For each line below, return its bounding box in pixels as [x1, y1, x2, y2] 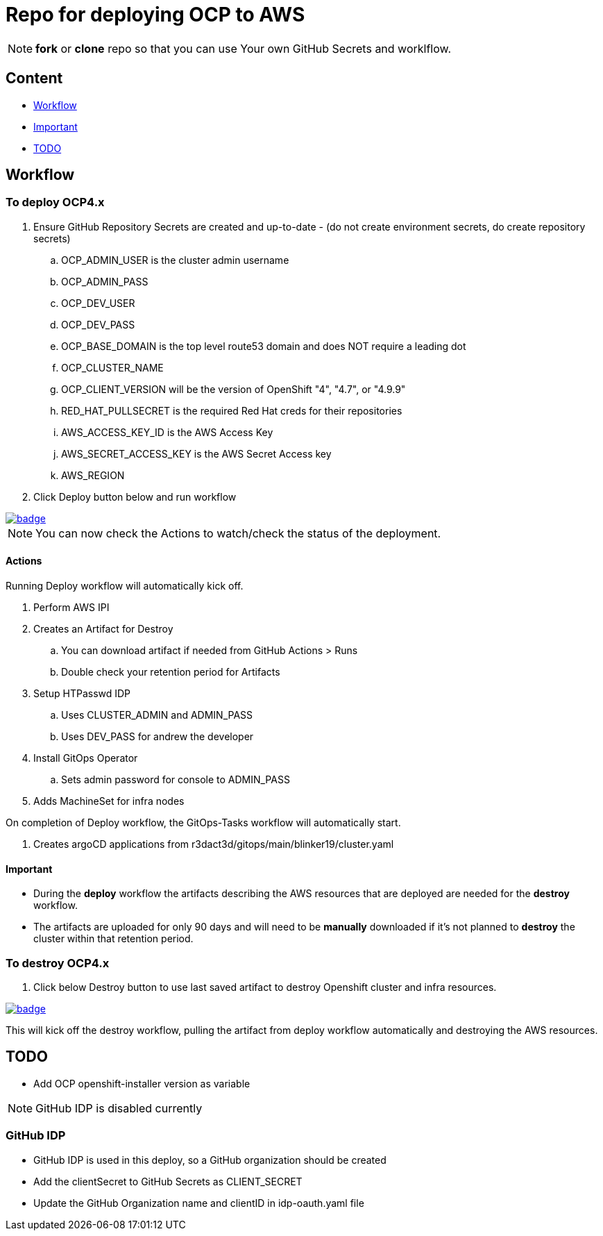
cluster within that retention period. [33, 933, 194, 945]
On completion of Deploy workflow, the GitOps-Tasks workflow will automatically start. [6, 817, 401, 829]
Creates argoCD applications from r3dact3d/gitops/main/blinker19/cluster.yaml [33, 838, 394, 851]
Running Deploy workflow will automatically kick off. [6, 580, 244, 592]
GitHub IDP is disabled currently [35, 1101, 203, 1115]
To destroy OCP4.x [6, 955, 110, 970]
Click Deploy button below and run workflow [33, 490, 237, 503]
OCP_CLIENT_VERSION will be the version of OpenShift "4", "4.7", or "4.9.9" [61, 383, 406, 395]
